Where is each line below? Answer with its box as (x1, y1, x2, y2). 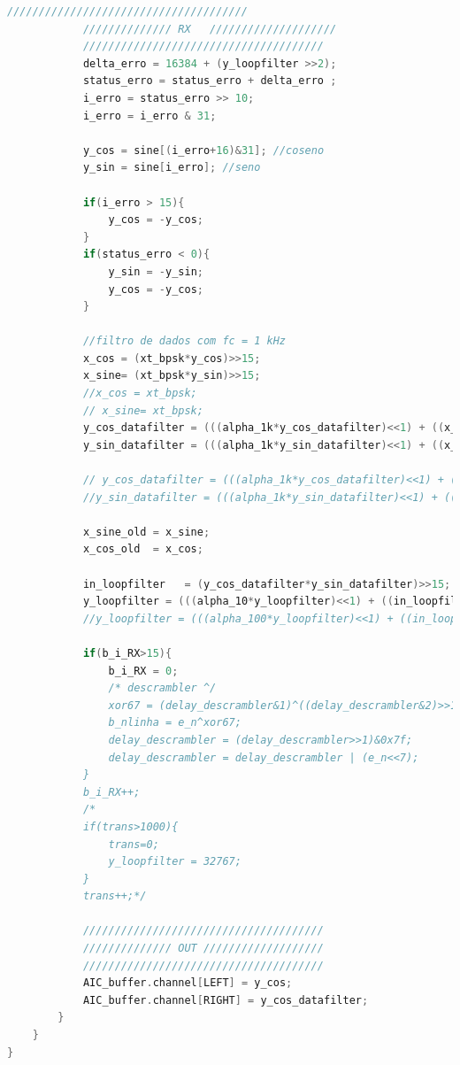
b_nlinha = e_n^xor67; (108, 716, 241, 729)
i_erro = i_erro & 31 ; (82, 109, 217, 122)
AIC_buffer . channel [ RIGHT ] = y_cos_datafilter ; (82, 993, 369, 1007)
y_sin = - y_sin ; (108, 265, 203, 278)
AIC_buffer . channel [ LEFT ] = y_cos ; (82, 976, 293, 990)
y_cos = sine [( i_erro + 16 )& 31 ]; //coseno (82, 143, 325, 157)
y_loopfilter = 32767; (108, 855, 241, 868)
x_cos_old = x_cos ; (82, 543, 203, 556)
